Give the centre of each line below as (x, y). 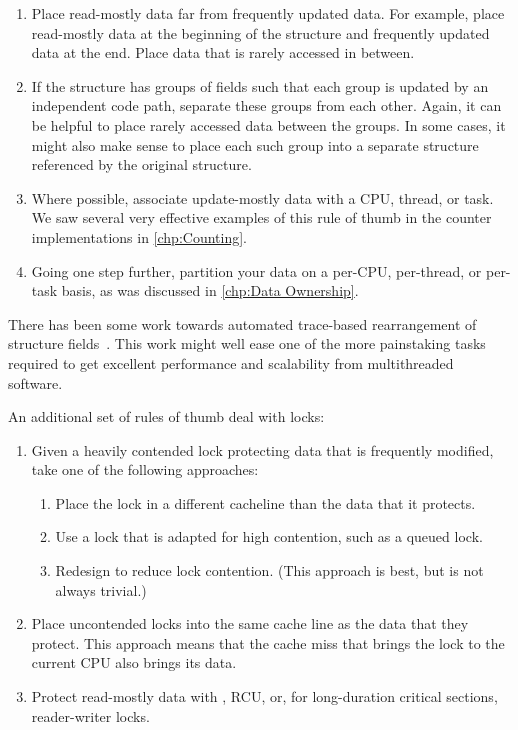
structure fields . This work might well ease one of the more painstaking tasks (247, 343)
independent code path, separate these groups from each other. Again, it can (266, 105)
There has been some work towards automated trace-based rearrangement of (242, 323)
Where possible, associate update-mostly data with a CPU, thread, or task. (262, 197)
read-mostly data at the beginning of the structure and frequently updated (260, 32)
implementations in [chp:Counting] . (139, 236)
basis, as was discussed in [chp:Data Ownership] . (210, 290)
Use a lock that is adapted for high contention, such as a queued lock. (269, 536)
